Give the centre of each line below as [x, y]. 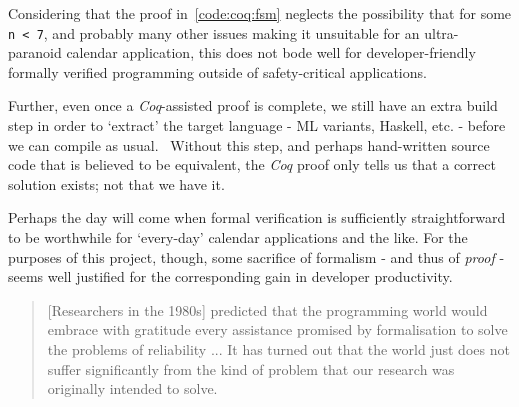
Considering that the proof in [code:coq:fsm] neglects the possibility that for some [260, 13]
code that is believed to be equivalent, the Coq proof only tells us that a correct [252, 164]
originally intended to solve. [132, 388]
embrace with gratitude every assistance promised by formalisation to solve [277, 329]
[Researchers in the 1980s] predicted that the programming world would [267, 309]
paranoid [35, 52]
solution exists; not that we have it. [116, 183]
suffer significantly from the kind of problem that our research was [251, 368]
